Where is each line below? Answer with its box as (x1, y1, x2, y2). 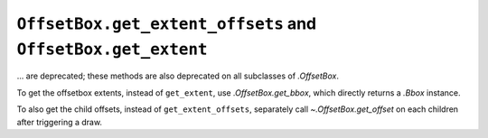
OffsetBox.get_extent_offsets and (16, 14, 316, 33)
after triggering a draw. (16, 116, 103, 127)
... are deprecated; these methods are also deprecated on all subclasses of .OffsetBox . (16, 70, 339, 81)
